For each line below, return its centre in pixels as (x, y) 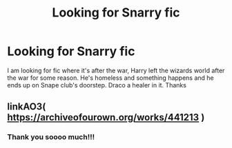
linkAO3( (27, 107)
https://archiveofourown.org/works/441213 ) (106, 117)
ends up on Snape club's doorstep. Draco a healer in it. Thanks (97, 85)
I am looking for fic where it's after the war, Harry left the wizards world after (116, 70)
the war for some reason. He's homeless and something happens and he (110, 78)
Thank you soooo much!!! (51, 137)
